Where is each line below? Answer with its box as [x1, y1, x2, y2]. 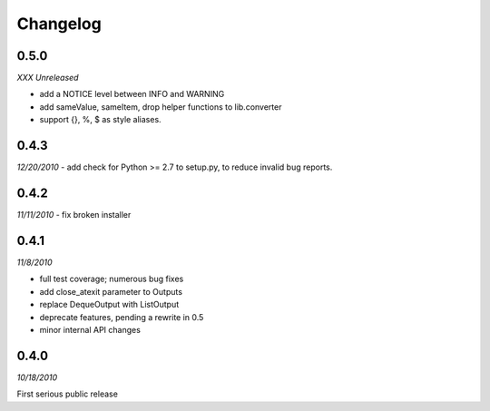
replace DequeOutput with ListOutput [39, 299, 180, 310]
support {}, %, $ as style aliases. [39, 114, 162, 125]
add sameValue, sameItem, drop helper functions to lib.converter [39, 101, 282, 113]
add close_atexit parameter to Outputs [39, 286, 183, 297]
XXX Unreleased [16, 73, 79, 83]
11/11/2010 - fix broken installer [16, 210, 132, 220]
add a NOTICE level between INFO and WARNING [39, 89, 225, 100]
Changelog [16, 14, 102, 34]
